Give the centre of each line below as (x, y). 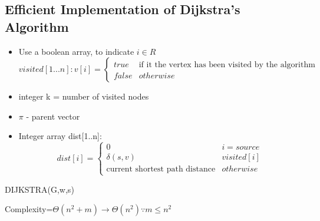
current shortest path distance (161, 169)
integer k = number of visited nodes (84, 96)
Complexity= (29, 209)
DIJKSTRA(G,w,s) (39, 189)
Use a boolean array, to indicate (76, 51)
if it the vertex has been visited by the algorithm (227, 65)
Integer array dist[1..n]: (60, 136)
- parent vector (53, 116)
